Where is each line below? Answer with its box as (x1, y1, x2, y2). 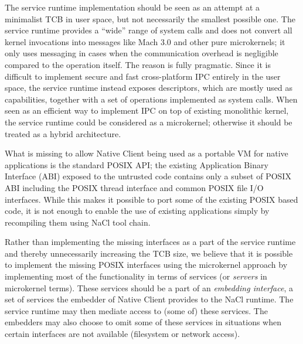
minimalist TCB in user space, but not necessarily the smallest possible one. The (5, 12, 295, 25)
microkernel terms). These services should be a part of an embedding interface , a (5, 281, 293, 294)
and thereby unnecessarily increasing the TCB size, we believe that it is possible (5, 247, 293, 259)
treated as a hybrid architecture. (5, 127, 121, 139)
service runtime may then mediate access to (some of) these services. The (5, 304, 268, 316)
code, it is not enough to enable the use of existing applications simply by (5, 205, 270, 217)
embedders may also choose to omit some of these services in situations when (5, 316, 282, 328)
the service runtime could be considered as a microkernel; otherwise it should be (5, 115, 292, 128)
